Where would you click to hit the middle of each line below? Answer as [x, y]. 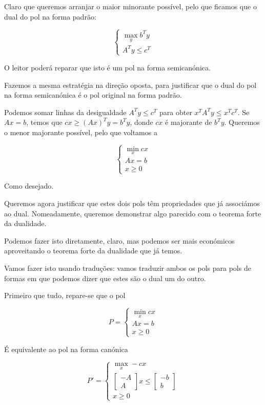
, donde [141, 122]
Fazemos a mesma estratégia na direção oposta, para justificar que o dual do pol [130, 85]
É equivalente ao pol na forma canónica [66, 349]
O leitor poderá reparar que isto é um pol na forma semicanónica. [107, 67]
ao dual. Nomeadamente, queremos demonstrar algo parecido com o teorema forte [133, 213]
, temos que [44, 122]
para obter [176, 112]
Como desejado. [29, 186]
